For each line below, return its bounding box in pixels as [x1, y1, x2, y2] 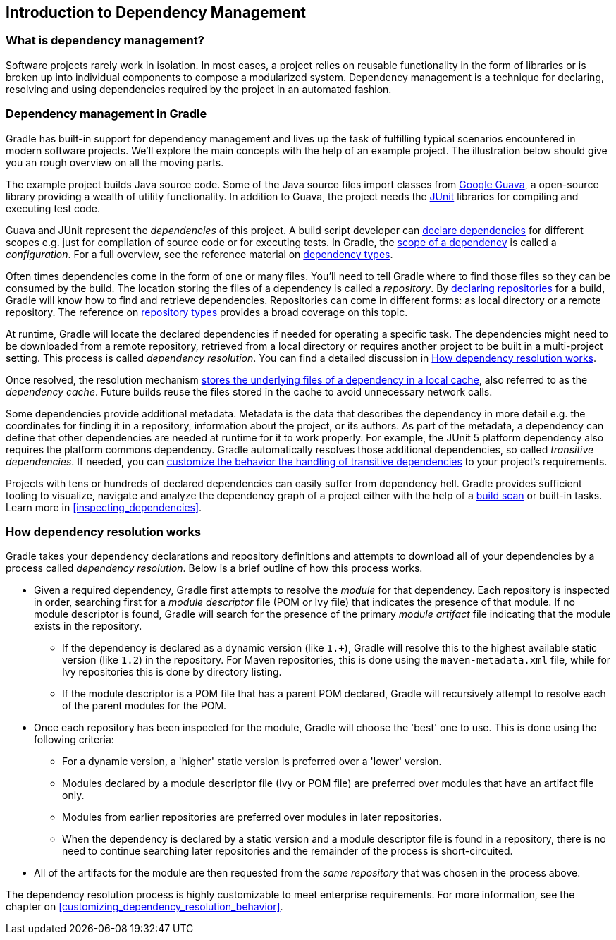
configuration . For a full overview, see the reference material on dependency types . [6, 248, 393, 260]
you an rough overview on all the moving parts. [6, 156, 224, 169]
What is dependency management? [6, 33, 204, 48]
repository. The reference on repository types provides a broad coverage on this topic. [6, 305, 408, 318]
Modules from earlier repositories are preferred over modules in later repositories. [62, 811, 442, 824]
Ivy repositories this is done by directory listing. [62, 666, 282, 678]
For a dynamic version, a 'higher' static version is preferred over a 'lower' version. [62, 755, 442, 768]
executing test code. [6, 202, 101, 214]
